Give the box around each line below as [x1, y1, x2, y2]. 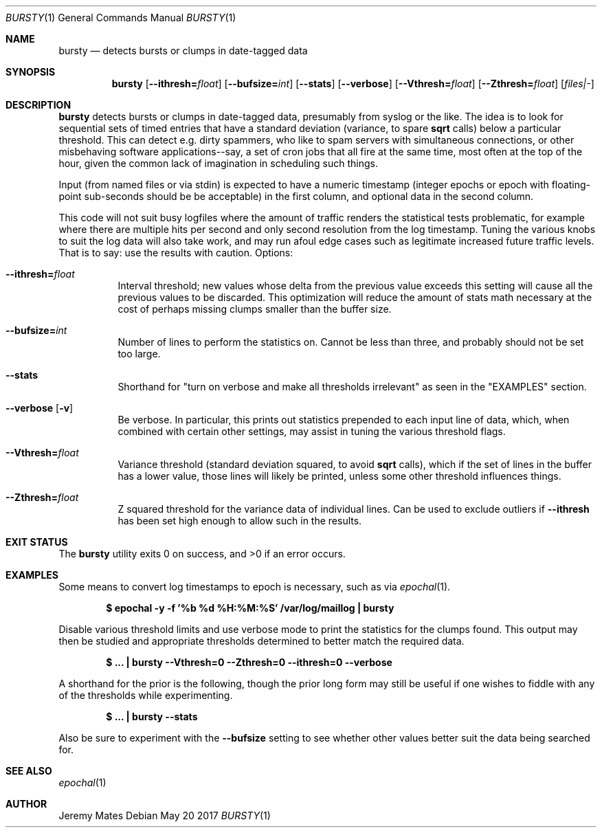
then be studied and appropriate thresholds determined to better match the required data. [58, 635, 465, 647]
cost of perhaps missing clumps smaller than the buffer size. [118, 303, 392, 315]
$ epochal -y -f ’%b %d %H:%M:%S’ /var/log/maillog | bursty [106, 602, 394, 614]
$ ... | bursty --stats [106, 711, 198, 722]
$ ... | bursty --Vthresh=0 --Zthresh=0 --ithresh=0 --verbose [106, 656, 392, 668]
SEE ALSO [5, 765, 52, 777]
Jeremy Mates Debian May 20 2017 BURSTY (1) [58, 810, 271, 821]
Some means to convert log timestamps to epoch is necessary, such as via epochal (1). [58, 581, 451, 592]
